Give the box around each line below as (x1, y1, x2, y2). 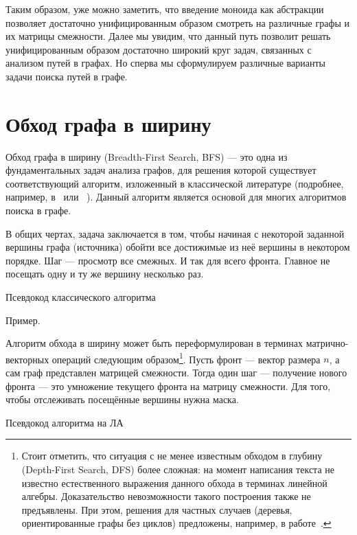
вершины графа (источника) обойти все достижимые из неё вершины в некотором (5, 240, 350, 254)
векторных (5, 352, 49, 366)
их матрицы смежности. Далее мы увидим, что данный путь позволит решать (5, 29, 331, 43)
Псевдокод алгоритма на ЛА (5, 415, 124, 429)
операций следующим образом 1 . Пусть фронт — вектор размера (51, 350, 321, 366)
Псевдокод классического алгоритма (5, 290, 156, 304)
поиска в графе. (5, 203, 71, 218)
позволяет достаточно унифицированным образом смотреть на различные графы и (5, 15, 350, 30)
